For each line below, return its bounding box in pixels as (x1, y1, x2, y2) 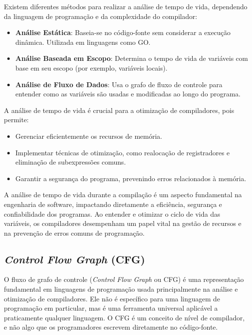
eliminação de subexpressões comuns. (15, 157, 126, 167)
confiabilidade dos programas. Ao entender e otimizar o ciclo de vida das (4, 208, 220, 219)
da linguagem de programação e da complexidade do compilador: (4, 11, 198, 21)
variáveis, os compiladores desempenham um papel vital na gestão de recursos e (4, 218, 241, 228)
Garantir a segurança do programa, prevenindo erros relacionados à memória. (15, 173, 246, 183)
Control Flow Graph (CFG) (4, 251, 145, 266)
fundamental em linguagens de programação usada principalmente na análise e (4, 284, 238, 294)
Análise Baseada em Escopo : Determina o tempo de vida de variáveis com (15, 53, 248, 63)
